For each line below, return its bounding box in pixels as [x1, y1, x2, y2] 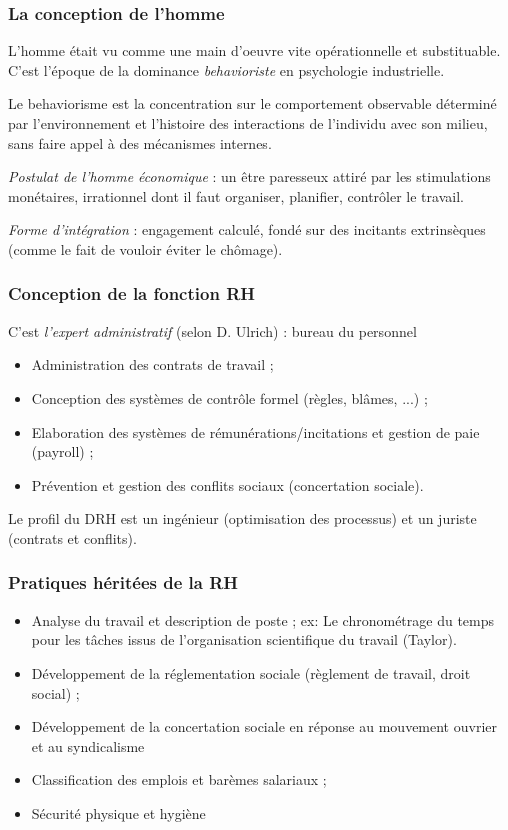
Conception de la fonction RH [8, 281, 255, 306]
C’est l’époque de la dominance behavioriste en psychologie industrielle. [8, 59, 445, 80]
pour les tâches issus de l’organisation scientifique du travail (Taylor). [31, 629, 457, 650]
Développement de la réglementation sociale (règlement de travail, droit [31, 662, 471, 683]
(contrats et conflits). [8, 527, 137, 548]
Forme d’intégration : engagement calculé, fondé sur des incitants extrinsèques [8, 219, 486, 240]
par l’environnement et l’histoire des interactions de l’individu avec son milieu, [8, 113, 488, 133]
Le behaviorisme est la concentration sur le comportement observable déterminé [8, 93, 497, 114]
